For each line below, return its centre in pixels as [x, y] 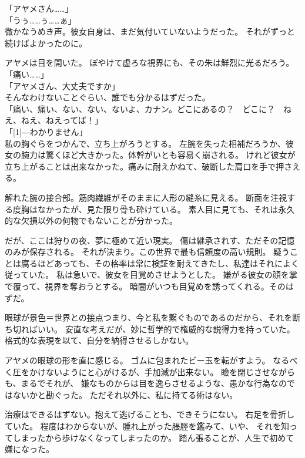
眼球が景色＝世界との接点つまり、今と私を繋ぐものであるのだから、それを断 [153, 317]
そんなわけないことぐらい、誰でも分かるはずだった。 [108, 97]
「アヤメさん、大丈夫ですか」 [62, 85]
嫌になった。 [29, 449]
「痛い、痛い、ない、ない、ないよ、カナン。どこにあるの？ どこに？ [140, 108]
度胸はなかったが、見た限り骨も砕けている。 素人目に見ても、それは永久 [154, 209]
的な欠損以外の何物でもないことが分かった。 [91, 220]
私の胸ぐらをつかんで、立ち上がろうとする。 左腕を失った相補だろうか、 [145, 143]
